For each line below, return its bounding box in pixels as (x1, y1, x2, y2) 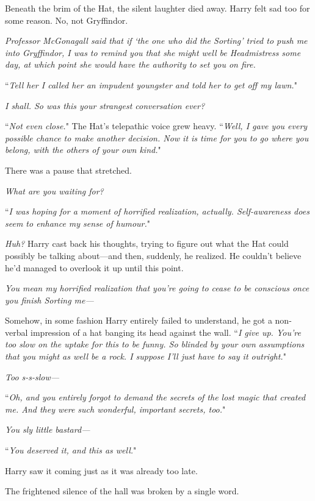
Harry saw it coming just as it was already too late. (5, 464, 198, 477)
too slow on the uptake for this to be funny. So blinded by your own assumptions (5, 338, 305, 350)
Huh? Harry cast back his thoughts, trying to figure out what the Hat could (5, 237, 289, 250)
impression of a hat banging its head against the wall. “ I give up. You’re (31, 325, 301, 338)
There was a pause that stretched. (5, 163, 132, 176)
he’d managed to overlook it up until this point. (5, 261, 184, 274)
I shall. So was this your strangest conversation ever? (5, 99, 205, 112)
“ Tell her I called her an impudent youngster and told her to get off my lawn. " (5, 78, 297, 91)
